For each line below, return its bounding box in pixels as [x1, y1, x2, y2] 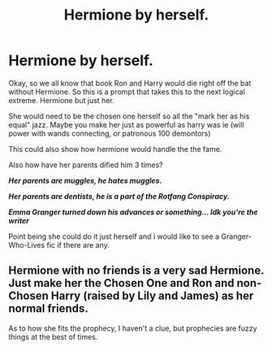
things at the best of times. [8, 331, 98, 342]
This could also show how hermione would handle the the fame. [8, 144, 222, 153]
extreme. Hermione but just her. [8, 95, 115, 105]
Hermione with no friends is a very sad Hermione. [8, 264, 265, 278]
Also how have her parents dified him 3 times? [8, 160, 164, 170]
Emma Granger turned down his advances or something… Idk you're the [8, 207, 258, 217]
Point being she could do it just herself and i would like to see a [8, 231, 220, 241]
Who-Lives [8, 240, 45, 249]
